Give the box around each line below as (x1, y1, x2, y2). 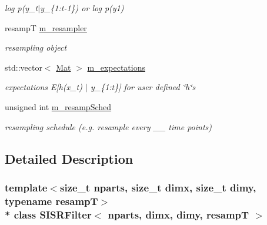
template (5, 180, 48, 194)
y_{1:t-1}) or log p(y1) (40, 2, 124, 14)
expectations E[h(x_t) (5, 81, 82, 93)
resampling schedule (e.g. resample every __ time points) (5, 120, 212, 133)
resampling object (5, 41, 67, 54)
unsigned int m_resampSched (5, 100, 112, 113)
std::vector (5, 61, 42, 73)
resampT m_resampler (5, 21, 87, 34)
